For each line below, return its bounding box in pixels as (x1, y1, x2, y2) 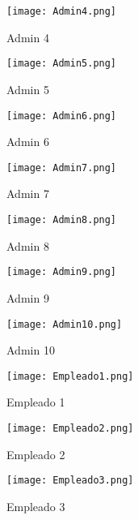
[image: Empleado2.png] (6, 423, 134, 434)
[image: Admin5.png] (6, 58, 117, 70)
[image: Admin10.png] (6, 318, 123, 330)
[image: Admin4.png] (6, 6, 117, 17)
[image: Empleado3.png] (6, 475, 134, 487)
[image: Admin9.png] (6, 266, 117, 278)
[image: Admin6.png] (6, 110, 117, 122)
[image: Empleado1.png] (6, 370, 134, 382)
